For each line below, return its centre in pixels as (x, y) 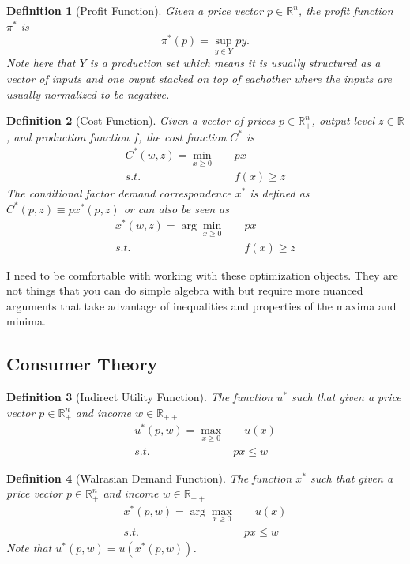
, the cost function (182, 136)
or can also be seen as (176, 208)
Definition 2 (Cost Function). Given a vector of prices (141, 120)
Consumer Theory (82, 364)
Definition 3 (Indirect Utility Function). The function (140, 397)
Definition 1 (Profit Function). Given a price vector (135, 10)
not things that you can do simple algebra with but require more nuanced (185, 290)
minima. (26, 321)
